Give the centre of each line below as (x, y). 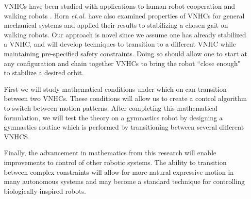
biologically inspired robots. (45, 191)
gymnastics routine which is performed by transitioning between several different (124, 127)
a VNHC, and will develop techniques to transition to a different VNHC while (120, 44)
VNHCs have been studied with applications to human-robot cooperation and (119, 6)
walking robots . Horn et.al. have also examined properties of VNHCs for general (124, 15)
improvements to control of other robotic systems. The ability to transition (115, 162)
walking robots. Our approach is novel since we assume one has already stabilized (125, 34)
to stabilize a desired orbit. (44, 73)
